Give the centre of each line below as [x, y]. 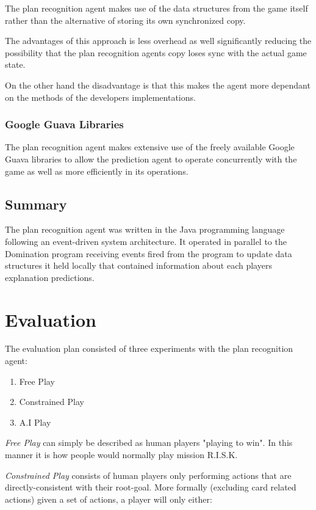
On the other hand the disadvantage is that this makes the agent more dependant [158, 85]
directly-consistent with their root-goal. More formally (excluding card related [151, 487]
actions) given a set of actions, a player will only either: [109, 499]
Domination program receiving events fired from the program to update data [149, 253]
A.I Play [35, 422]
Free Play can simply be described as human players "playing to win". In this [149, 443]
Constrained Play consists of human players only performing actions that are [148, 475]
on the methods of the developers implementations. [100, 97]
